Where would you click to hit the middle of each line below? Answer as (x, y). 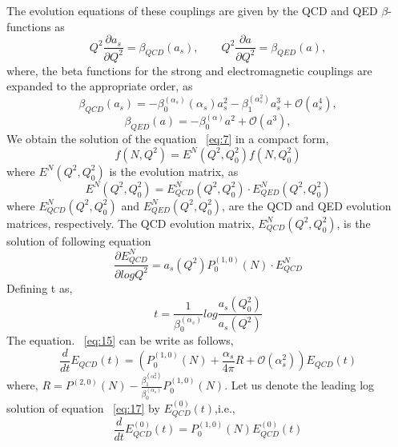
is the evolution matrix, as (174, 171)
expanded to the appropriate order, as (100, 86)
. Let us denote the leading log (300, 385)
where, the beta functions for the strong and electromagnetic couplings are (189, 70)
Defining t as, (40, 287)
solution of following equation (79, 240)
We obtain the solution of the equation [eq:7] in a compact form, (168, 139)
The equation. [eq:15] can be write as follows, (120, 340)
